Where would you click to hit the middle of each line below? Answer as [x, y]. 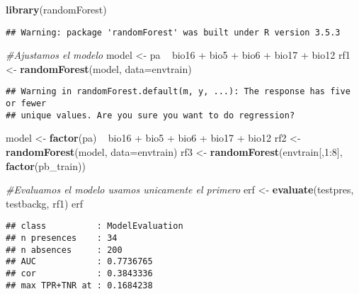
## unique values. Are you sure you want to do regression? [150, 115]
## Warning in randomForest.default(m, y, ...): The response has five [178, 92]
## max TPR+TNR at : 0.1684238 [79, 285]
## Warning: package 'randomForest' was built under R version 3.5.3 [173, 32]
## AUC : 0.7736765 [79, 262]
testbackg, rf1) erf [45, 203]
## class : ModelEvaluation [95, 226]
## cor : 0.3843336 [79, 273]
